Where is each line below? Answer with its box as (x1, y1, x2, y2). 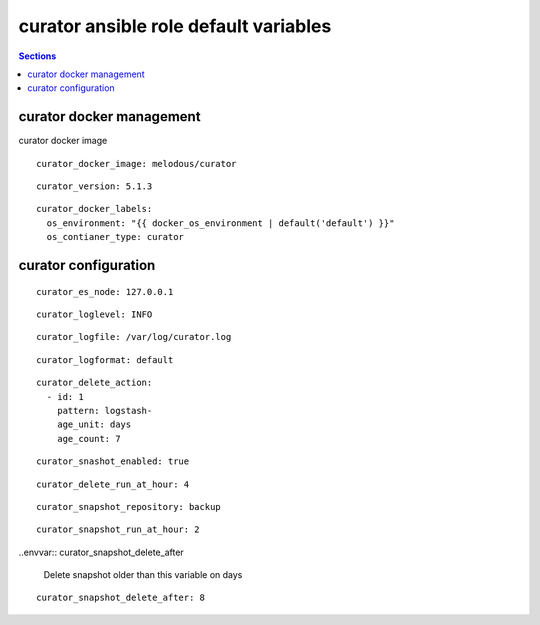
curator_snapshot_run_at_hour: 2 (36, 524, 200, 535)
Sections (18, 50, 57, 62)
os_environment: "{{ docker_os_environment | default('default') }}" (46, 217, 395, 229)
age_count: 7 (56, 433, 121, 444)
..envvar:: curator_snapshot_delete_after (18, 546, 184, 558)
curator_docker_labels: (36, 203, 153, 215)
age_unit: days (56, 419, 132, 430)
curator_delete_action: (36, 377, 153, 389)
